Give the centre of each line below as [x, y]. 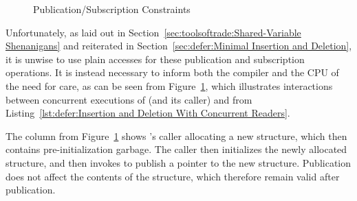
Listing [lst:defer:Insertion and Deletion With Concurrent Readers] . [148, 113]
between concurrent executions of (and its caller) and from [129, 99]
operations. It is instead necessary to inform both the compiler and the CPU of [172, 72]
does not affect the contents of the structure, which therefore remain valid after [173, 176]
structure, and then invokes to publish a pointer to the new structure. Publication [178, 162]
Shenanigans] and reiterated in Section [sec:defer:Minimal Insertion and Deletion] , [179, 46]
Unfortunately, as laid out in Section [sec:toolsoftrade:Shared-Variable [153, 32]
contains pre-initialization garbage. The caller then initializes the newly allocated [176, 149]
